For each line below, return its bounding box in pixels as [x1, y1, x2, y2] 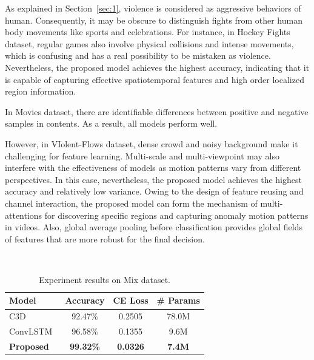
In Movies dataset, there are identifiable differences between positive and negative [5, 105, 309, 118]
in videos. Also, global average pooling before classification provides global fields [5, 221, 302, 233]
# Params [156, 294, 200, 307]
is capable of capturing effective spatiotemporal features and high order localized [5, 73, 304, 85]
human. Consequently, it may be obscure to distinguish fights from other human [5, 13, 302, 26]
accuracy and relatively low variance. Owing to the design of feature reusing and [5, 185, 304, 198]
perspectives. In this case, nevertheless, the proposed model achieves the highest [5, 173, 302, 185]
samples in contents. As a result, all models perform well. [5, 117, 218, 130]
